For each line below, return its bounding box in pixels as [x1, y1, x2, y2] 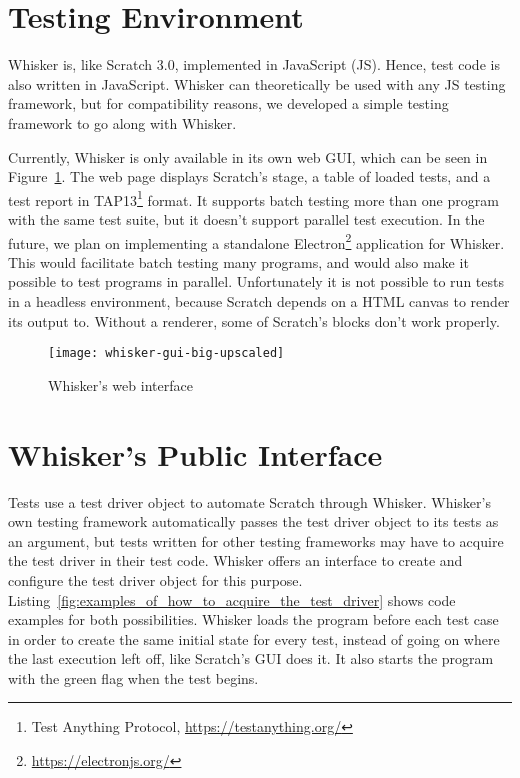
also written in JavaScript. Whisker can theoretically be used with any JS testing [8, 73, 506, 94]
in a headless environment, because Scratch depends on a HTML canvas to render [8, 290, 510, 311]
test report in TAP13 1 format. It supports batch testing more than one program [8, 186, 499, 210]
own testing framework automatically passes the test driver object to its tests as [8, 511, 499, 532]
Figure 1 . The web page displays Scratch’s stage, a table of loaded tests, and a [8, 166, 491, 187]
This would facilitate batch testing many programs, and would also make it [8, 251, 469, 272]
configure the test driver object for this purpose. [8, 569, 303, 590]
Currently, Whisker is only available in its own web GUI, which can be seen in [8, 146, 488, 167]
